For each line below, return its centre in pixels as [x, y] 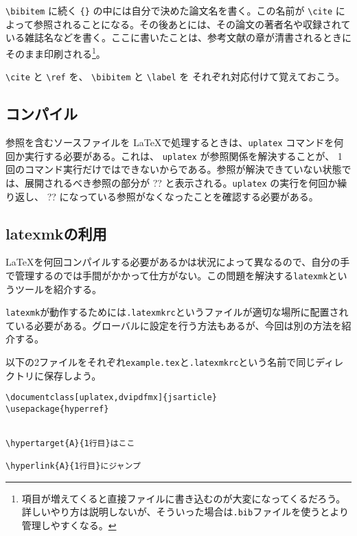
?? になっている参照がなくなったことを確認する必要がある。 [183, 196]
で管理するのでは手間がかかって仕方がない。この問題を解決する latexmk [167, 275]
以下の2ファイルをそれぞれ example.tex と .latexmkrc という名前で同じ [161, 362]
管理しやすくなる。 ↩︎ [69, 525]
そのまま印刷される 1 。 [56, 52]
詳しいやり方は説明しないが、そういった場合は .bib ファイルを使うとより [185, 512]
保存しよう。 [72, 375]
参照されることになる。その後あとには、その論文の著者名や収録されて [192, 24]
